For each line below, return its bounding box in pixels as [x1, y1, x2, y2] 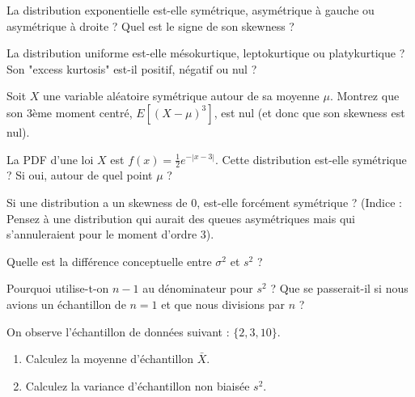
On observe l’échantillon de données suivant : [6, 323, 230, 340]
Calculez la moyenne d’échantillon [25, 350, 194, 367]
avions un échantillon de [6, 295, 126, 312]
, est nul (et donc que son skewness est [214, 103, 405, 120]
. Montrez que [329, 87, 400, 104]
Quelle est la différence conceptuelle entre [6, 252, 212, 269]
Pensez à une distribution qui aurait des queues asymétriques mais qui [6, 209, 355, 226]
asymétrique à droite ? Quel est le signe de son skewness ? [6, 17, 294, 34]
